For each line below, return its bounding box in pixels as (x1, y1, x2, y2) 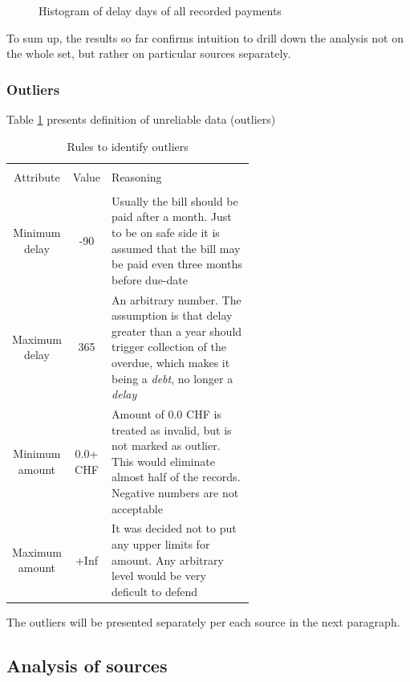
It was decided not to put (112, 520, 237, 537)
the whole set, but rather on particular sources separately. (6, 45, 291, 62)
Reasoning (112, 168, 162, 185)
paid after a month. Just (112, 208, 232, 225)
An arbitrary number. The (112, 291, 242, 308)
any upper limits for (112, 536, 210, 552)
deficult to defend (112, 582, 198, 599)
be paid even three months (112, 255, 242, 272)
